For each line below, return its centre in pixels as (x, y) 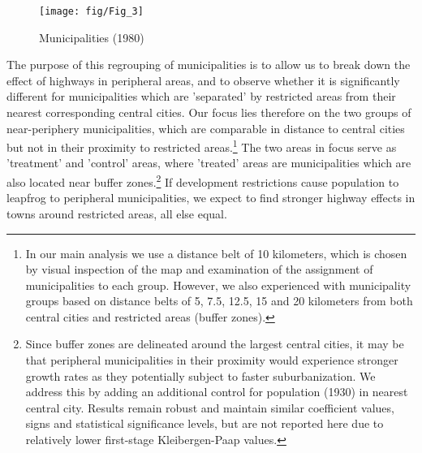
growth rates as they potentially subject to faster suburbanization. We (200, 375)
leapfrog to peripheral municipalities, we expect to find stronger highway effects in (211, 198)
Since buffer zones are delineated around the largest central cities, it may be (215, 344)
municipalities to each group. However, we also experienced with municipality (218, 285)
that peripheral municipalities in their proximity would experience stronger (212, 360)
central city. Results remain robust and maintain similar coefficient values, (210, 407)
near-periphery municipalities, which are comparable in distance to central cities (206, 128)
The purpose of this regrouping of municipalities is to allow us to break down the (209, 65)
